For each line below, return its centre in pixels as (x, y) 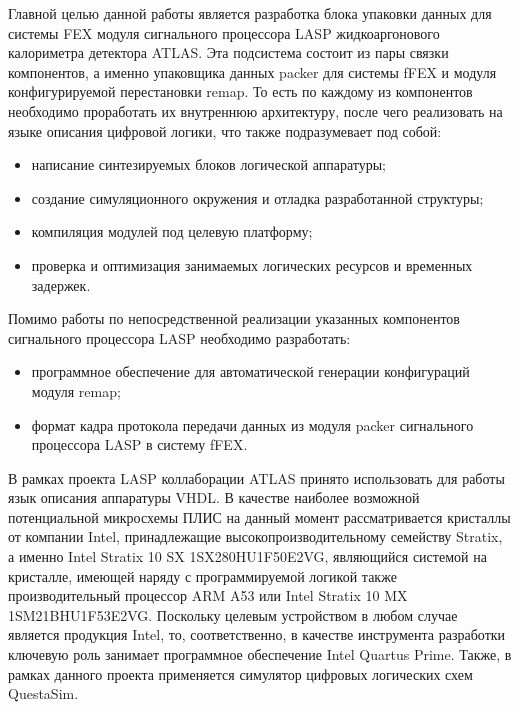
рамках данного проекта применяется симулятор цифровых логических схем (240, 673)
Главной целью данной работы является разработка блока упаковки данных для (250, 13)
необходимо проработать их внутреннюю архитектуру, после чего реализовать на (255, 110)
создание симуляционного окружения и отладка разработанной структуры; (257, 197)
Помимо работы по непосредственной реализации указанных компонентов (234, 318)
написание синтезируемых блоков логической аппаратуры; (208, 164)
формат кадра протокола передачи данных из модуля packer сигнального (252, 424)
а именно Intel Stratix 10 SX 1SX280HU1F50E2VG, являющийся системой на (247, 556)
